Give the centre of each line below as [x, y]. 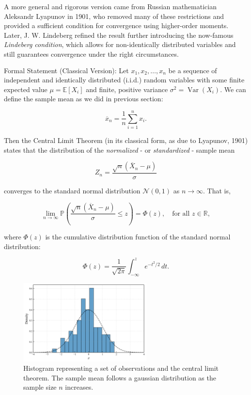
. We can [233, 89]
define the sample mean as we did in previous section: [84, 99]
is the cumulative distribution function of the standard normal [138, 237]
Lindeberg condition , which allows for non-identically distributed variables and [120, 44]
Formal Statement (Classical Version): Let [66, 70]
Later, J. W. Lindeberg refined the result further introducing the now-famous [119, 35]
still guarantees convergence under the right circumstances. [91, 54]
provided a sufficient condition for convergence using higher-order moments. [116, 25]
